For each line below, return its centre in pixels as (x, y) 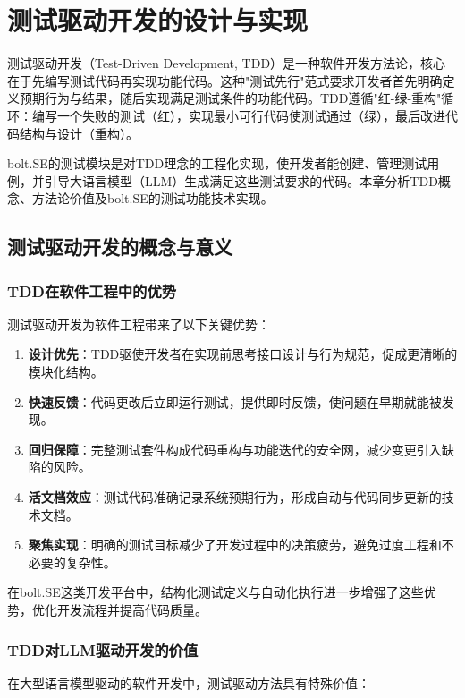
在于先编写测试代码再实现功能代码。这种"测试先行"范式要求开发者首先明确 (225, 80)
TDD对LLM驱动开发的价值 (103, 649)
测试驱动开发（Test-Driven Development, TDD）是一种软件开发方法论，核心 (227, 63)
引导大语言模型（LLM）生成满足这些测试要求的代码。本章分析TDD (241, 180)
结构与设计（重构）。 (79, 133)
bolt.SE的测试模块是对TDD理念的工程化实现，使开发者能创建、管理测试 (217, 163)
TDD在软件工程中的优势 (92, 290)
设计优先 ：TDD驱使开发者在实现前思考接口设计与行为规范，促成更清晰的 (243, 354)
